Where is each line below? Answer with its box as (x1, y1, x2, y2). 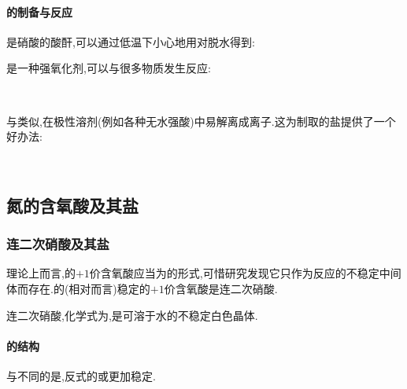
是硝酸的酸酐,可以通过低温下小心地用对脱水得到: (6, 33, 255, 50)
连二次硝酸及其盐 (6, 234, 109, 254)
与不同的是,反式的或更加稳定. (6, 367, 156, 383)
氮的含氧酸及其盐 (6, 193, 139, 217)
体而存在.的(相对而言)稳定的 (6, 280, 150, 296)
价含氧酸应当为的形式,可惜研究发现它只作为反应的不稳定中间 (89, 265, 401, 281)
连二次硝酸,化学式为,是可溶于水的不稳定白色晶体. (6, 306, 258, 323)
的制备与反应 (6, 3, 72, 20)
